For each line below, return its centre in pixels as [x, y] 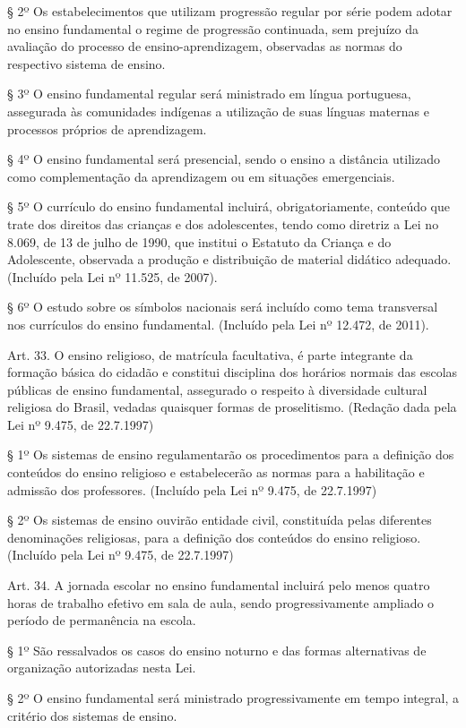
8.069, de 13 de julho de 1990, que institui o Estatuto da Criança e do [199, 241]
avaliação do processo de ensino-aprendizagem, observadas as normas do [205, 46]
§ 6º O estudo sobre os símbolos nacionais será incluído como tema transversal [223, 307]
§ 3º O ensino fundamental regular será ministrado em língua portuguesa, [209, 94]
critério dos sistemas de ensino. [92, 715]
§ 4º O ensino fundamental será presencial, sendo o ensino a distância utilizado [224, 159]
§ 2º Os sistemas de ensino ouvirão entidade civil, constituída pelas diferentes [220, 520]
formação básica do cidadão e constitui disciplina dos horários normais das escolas [233, 372]
